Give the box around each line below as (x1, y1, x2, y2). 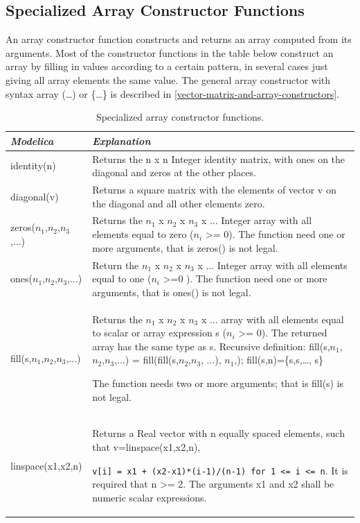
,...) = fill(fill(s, (114, 352, 179, 367)
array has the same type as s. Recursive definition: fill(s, (92, 338, 330, 353)
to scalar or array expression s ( (92, 325, 226, 340)
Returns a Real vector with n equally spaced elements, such (92, 426, 345, 440)
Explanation (92, 133, 151, 148)
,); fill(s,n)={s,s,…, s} (234, 352, 324, 367)
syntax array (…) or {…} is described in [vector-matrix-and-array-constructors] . (6, 86, 339, 101)
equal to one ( (92, 271, 152, 286)
